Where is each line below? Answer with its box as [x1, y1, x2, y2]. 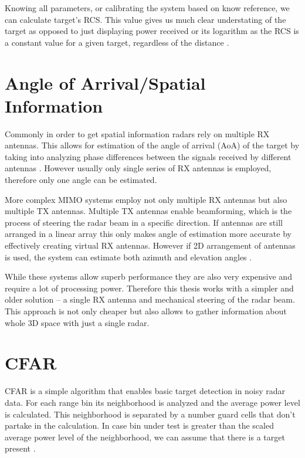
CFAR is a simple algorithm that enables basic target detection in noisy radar [5, 385, 286, 397]
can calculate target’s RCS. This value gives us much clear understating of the [5, 13, 286, 25]
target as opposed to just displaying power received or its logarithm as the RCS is [5, 25, 299, 37]
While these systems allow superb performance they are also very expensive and [5, 270, 292, 283]
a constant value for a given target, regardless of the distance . [5, 36, 229, 48]
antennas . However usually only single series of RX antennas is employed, [5, 162, 272, 174]
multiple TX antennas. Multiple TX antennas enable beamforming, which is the [5, 205, 292, 217]
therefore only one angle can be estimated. [5, 174, 157, 186]
